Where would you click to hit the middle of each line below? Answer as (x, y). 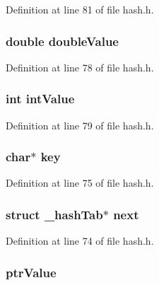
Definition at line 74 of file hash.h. (80, 241)
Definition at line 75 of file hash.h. (80, 183)
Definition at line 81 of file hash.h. (80, 9)
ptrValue (31, 272)
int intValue (40, 99)
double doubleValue (62, 41)
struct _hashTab (54, 214)
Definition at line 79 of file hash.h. (80, 125)
